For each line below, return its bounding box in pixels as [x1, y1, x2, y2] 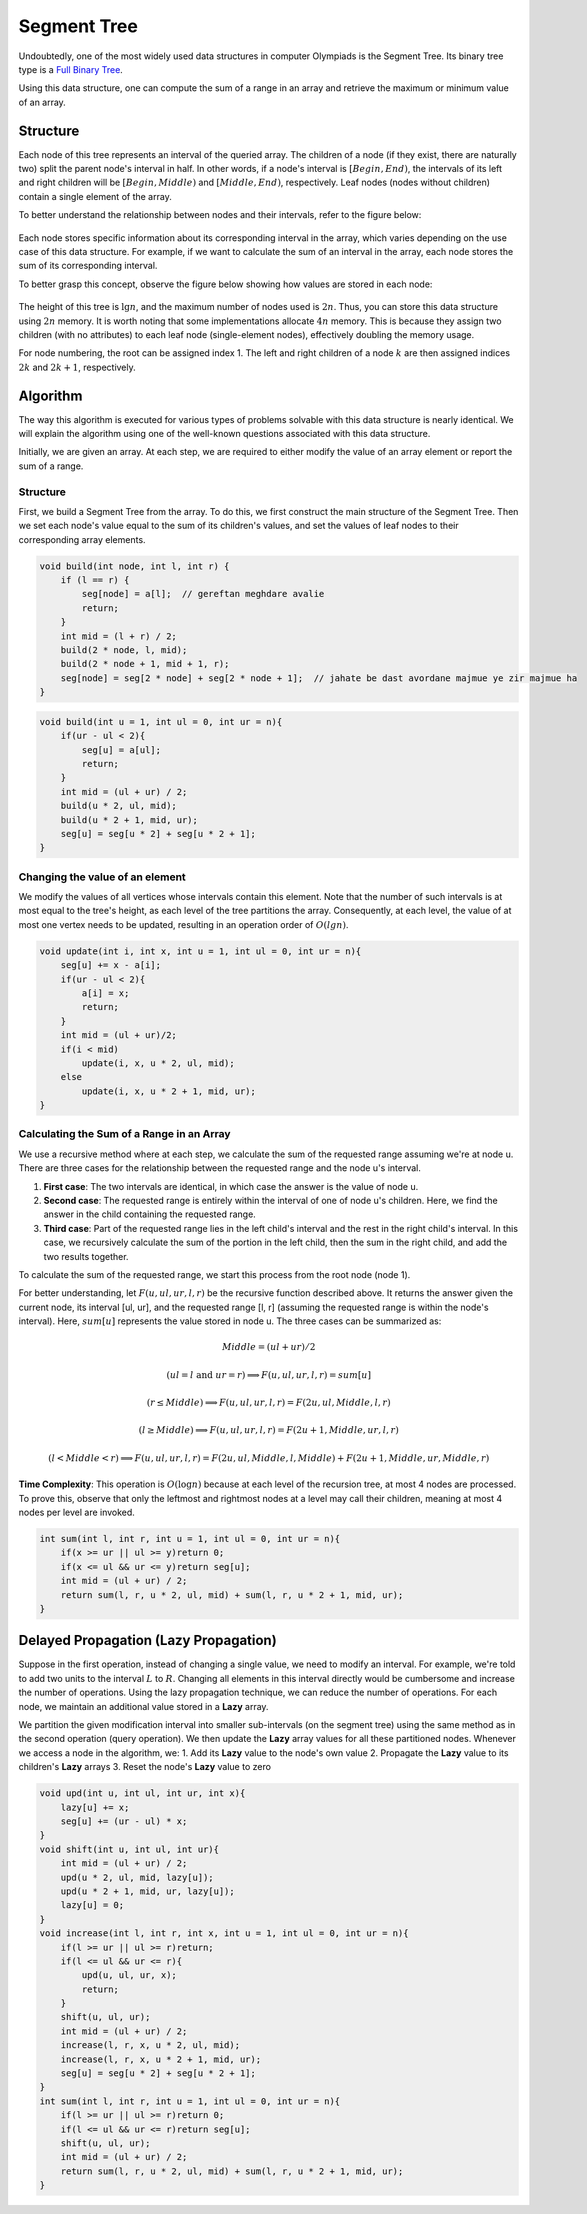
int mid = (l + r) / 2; [60, 630, 177, 642]
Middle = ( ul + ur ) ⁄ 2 [221, 1341, 316, 1353]
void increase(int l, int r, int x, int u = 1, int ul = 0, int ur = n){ [39, 1928, 409, 1939]
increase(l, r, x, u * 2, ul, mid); [60, 2040, 240, 2051]
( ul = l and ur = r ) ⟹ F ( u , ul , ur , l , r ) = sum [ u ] [166, 1369, 372, 1380]
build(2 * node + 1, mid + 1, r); [60, 658, 230, 670]
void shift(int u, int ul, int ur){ [39, 1843, 220, 1855]
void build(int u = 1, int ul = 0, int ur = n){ [39, 716, 283, 727]
